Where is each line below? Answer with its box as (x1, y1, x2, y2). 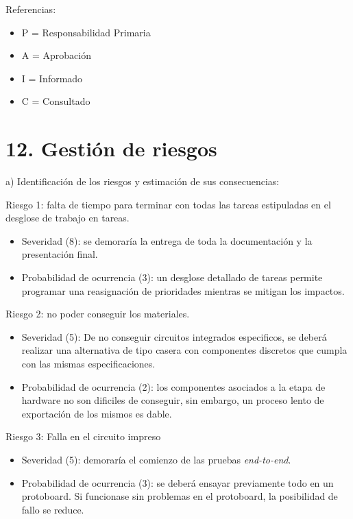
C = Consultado (21, 94, 90, 108)
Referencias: (5, 2, 56, 16)
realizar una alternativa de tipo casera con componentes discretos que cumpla (21, 343, 348, 357)
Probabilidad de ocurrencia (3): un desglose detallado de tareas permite (21, 270, 323, 285)
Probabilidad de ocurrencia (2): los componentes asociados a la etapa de (21, 379, 326, 394)
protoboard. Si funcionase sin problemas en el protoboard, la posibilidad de (21, 489, 338, 503)
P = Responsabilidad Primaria (21, 25, 151, 39)
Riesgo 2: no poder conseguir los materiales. (5, 306, 190, 321)
